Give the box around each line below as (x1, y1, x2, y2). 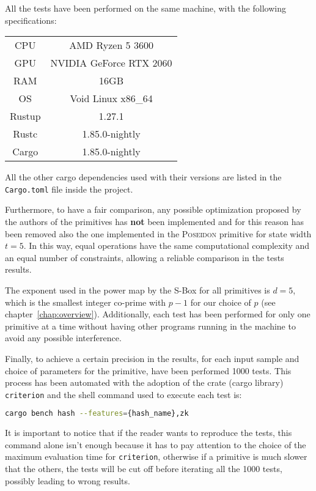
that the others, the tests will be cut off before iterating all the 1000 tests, (5, 462, 282, 475)
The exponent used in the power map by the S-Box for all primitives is (5, 284, 270, 296)
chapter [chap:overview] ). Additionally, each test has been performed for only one (5, 308, 310, 320)
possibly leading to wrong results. (5, 474, 130, 487)
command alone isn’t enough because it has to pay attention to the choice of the (5, 438, 306, 451)
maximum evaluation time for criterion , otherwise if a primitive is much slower (5, 450, 307, 463)
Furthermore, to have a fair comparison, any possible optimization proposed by (5, 203, 301, 216)
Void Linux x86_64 (70, 91, 153, 106)
